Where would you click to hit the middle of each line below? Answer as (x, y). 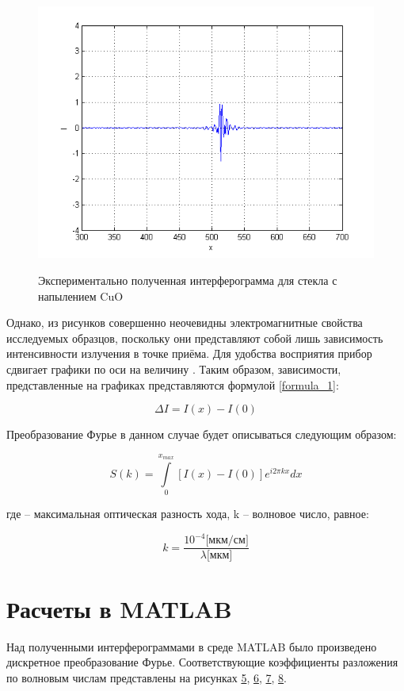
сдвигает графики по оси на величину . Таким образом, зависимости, (174, 369)
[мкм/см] (227, 541)
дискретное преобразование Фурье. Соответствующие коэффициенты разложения (202, 662)
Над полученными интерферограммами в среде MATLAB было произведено (192, 646)
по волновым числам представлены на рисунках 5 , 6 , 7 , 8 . (147, 677)
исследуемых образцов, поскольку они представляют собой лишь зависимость (195, 338)
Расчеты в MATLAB (119, 608)
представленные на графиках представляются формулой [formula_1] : (173, 384)
